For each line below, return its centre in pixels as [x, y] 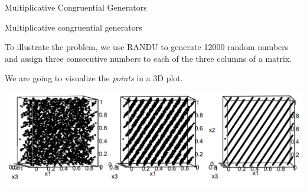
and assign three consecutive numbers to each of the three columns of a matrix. [148, 58]
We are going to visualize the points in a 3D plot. [94, 78]
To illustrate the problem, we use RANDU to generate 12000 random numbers [147, 47]
